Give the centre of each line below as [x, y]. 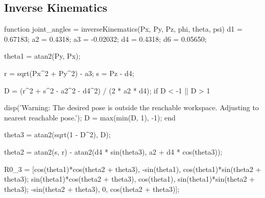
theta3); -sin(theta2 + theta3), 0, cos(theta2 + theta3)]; [92, 189]
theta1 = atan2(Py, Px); [42, 56]
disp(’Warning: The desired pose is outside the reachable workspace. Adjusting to [131, 107]
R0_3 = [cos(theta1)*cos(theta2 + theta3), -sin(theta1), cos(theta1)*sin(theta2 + [133, 169]
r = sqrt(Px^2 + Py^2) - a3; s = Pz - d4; [69, 73]
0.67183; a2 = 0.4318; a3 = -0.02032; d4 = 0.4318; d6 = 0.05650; [105, 39]
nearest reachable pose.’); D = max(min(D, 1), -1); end [90, 117]
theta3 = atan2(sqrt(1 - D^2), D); [57, 134]
